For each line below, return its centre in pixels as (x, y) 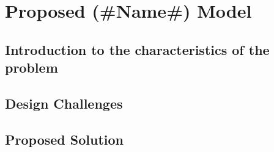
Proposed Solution (64, 139)
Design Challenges (64, 103)
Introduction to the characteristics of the (137, 49)
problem (31, 67)
